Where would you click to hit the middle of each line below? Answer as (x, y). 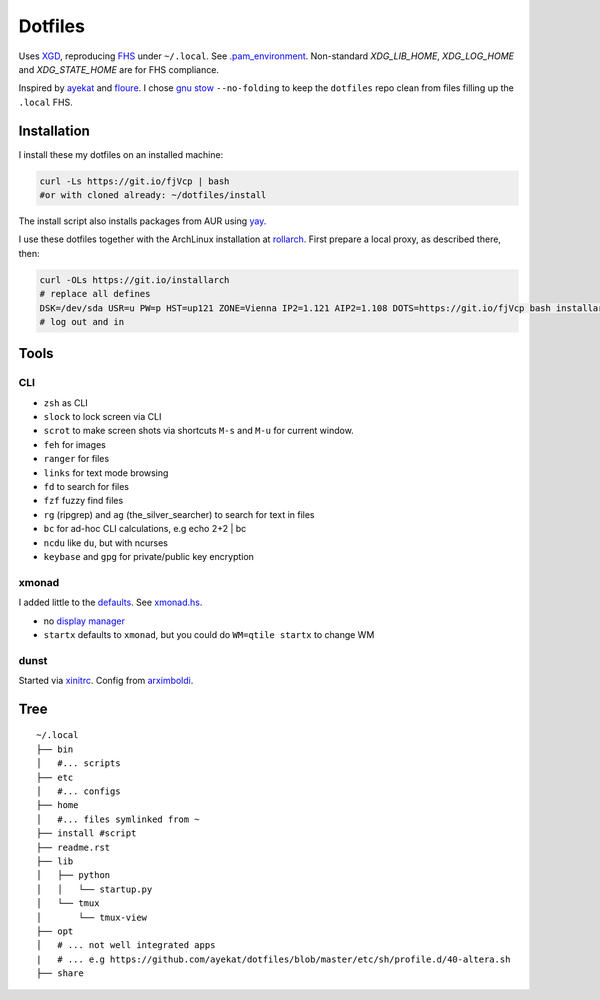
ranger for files (76, 459)
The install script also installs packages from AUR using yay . (142, 221)
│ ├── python (73, 875)
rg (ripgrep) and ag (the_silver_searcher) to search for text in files (179, 514)
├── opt (55, 931)
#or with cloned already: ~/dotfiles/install (153, 195)
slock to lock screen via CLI (102, 417)
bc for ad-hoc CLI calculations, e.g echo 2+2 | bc (145, 529)
